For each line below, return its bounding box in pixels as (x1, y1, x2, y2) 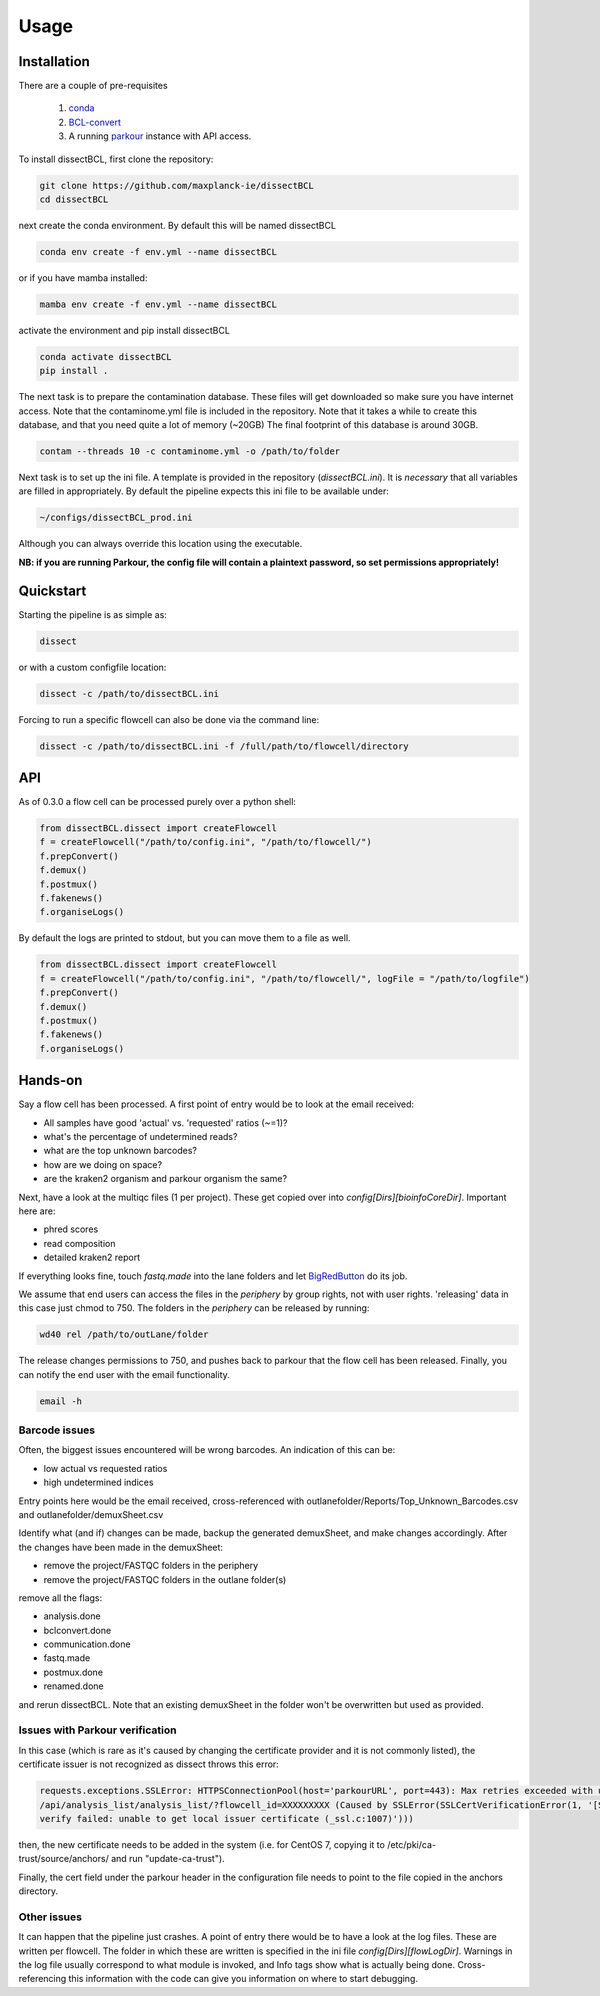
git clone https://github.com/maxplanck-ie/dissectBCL (39, 180, 314, 191)
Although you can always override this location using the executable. (18, 538, 303, 550)
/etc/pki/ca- (386, 1838, 437, 1850)
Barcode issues (18, 1423, 96, 1437)
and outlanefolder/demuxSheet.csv (18, 1508, 164, 1520)
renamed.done (43, 1680, 104, 1692)
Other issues (18, 1910, 82, 1924)
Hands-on (18, 1072, 83, 1089)
